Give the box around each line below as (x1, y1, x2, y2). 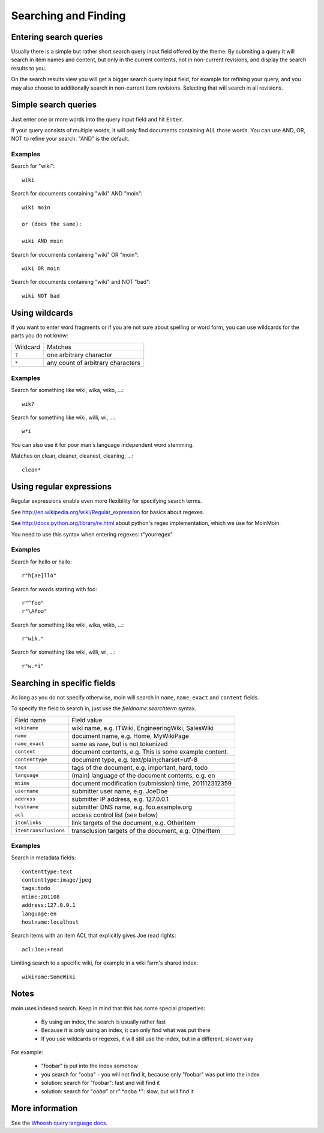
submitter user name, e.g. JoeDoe (71, 787, 168, 795)
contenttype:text (22, 868, 73, 875)
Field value (71, 716, 103, 724)
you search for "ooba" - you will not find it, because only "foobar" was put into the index (41, 1070, 260, 1078)
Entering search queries (11, 32, 103, 42)
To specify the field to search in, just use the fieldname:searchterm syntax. (11, 705, 197, 712)
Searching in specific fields (11, 678, 116, 688)
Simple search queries (11, 100, 97, 110)
